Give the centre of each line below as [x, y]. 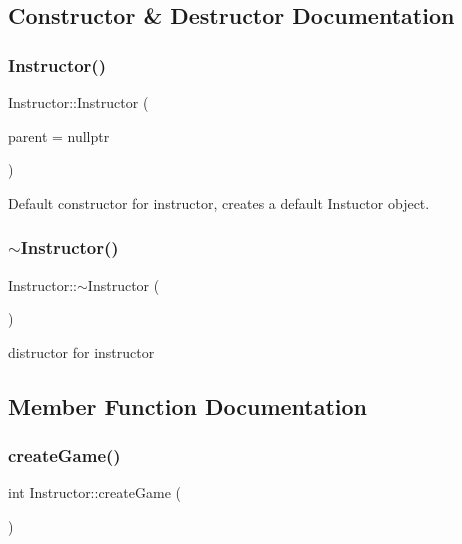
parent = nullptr [59, 135]
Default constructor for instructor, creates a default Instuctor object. [219, 202]
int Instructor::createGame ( [94, 492]
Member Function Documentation [188, 405]
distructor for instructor [81, 351]
